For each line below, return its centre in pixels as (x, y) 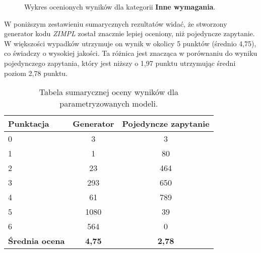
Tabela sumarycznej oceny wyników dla (109, 92)
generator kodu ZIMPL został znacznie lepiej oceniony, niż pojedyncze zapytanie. (129, 33)
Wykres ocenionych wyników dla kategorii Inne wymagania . (120, 7)
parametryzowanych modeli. (109, 104)
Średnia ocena (37, 241)
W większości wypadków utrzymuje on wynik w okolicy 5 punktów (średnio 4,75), (130, 43)
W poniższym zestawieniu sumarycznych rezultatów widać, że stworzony (116, 23)
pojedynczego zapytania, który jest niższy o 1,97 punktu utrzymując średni (120, 63)
